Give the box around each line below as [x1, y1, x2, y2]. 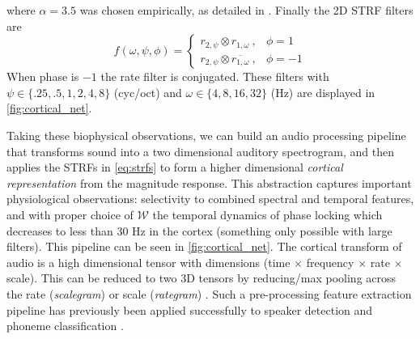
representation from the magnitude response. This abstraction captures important [6, 174, 412, 191]
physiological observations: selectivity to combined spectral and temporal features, [6, 190, 414, 207]
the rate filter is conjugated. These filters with [100, 68, 329, 85]
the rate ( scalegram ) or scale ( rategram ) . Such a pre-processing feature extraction [6, 285, 412, 302]
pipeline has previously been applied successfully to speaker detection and [6, 301, 373, 318]
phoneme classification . [6, 317, 124, 334]
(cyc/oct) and [113, 83, 182, 100]
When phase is [6, 68, 79, 85]
